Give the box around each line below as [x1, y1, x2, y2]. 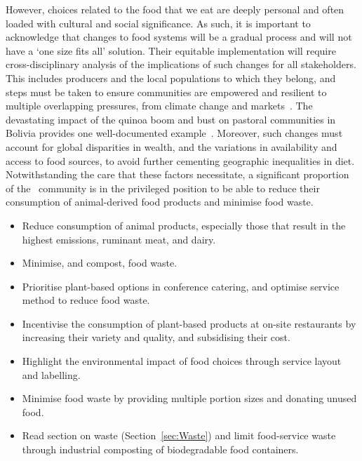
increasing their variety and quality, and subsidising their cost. [22, 330, 290, 345]
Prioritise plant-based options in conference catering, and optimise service [22, 279, 340, 293]
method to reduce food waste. [22, 293, 150, 307]
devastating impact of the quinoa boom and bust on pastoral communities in [6, 112, 336, 126]
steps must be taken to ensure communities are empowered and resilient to [6, 84, 327, 99]
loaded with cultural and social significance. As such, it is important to [6, 15, 311, 30]
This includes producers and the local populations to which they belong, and [6, 70, 336, 85]
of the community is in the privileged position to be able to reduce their [6, 180, 320, 195]
